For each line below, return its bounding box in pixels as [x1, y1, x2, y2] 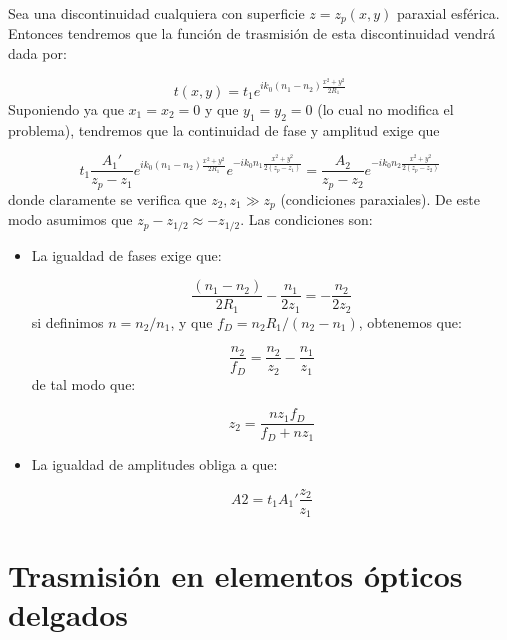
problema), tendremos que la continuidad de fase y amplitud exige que [8, 119, 440, 140]
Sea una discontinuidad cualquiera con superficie [8, 3, 305, 23]
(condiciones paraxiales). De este [280, 188, 480, 209]
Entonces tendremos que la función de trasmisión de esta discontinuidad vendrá [8, 23, 496, 44]
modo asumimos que [8, 209, 133, 230]
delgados [8, 594, 129, 635]
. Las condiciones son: [240, 209, 373, 230]
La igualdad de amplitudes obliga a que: [31, 453, 278, 474]
